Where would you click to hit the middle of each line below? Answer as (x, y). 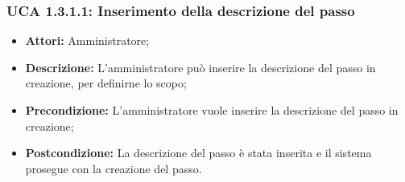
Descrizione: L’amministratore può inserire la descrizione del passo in (200, 67)
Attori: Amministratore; (87, 40)
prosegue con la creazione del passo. (114, 168)
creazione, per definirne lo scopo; (106, 83)
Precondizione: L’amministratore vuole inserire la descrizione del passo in (212, 110)
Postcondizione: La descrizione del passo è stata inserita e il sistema (198, 153)
